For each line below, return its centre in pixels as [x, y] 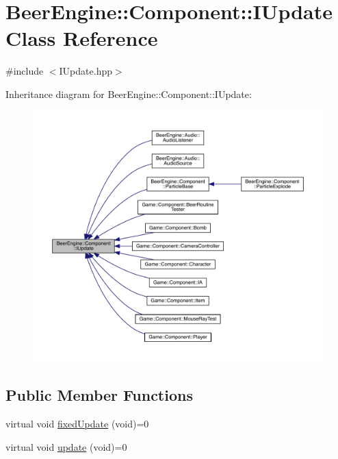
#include [25, 71]
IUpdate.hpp [86, 71]
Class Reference [82, 38]
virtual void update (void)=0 [66, 446]
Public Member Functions [99, 395]
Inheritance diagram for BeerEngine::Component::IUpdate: [129, 94]
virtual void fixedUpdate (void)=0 [77, 424]
